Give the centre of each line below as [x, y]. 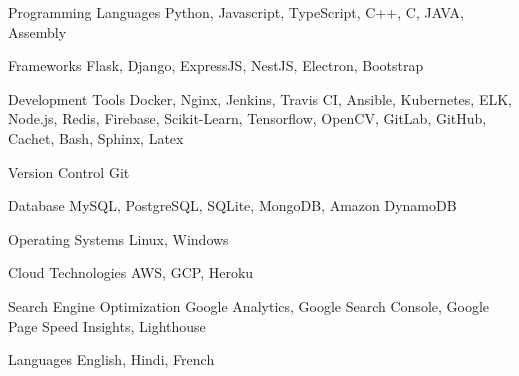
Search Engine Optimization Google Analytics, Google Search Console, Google [249, 305]
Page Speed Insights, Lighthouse [107, 325]
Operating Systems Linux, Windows [118, 238]
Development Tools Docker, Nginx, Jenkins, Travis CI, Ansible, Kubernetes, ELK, [260, 98]
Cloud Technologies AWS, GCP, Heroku [131, 272]
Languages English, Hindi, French [111, 359]
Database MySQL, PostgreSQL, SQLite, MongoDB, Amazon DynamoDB [232, 205]
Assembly [37, 31]
